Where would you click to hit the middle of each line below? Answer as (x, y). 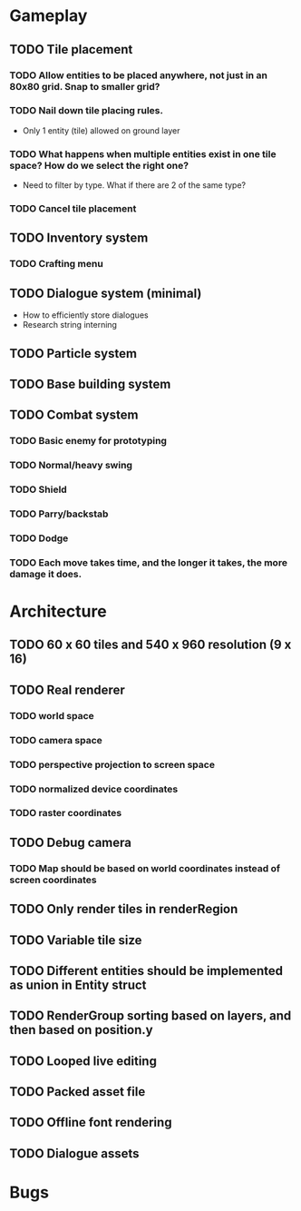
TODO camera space (56, 740)
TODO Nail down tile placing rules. (86, 111)
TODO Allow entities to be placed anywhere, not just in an (138, 75)
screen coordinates (53, 880)
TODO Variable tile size (76, 940)
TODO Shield (39, 489)
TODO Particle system (73, 354)
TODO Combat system (74, 415)
